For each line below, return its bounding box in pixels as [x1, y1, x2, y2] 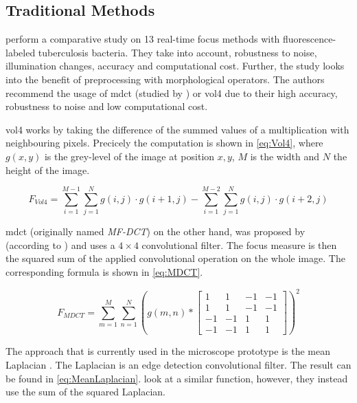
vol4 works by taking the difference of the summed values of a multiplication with [5, 122, 349, 136]
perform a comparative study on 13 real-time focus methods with [5, 32, 280, 46]
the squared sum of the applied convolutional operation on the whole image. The [5, 251, 345, 265]
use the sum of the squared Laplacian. [5, 384, 166, 399]
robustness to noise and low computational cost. [5, 99, 208, 113]
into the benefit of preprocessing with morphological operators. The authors [5, 72, 325, 86]
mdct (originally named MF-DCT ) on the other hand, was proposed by [5, 224, 306, 239]
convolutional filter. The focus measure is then [141, 237, 337, 252]
